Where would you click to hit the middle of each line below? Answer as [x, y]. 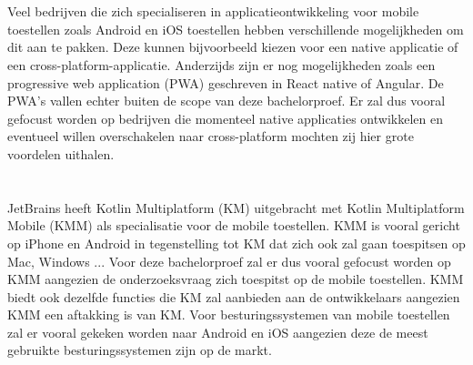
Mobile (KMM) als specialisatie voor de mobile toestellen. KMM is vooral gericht [234, 225]
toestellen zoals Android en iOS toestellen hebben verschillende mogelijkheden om [236, 29]
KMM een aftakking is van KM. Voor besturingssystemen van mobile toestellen [229, 314]
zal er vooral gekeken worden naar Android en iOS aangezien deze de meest [218, 332]
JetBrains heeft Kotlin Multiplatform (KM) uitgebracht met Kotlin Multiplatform [236, 207]
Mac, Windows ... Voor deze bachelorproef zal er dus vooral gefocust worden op [229, 261]
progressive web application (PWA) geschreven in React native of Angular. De [226, 82]
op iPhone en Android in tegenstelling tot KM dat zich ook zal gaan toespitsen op [236, 243]
